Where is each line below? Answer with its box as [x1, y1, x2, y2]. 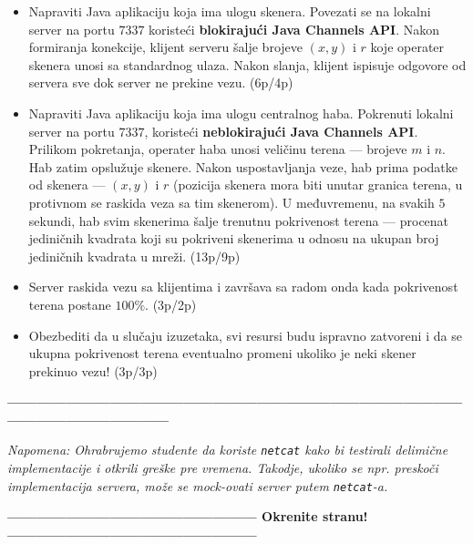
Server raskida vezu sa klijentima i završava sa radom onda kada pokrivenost [28, 277, 458, 296]
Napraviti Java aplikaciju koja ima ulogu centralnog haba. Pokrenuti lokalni [28, 103, 454, 122]
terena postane [28, 294, 111, 313]
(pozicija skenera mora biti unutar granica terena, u [172, 175, 463, 194]
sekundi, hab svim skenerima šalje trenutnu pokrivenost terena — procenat [28, 210, 449, 230]
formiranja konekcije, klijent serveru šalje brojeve [28, 37, 303, 56]
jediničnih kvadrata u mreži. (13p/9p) [28, 246, 241, 265]
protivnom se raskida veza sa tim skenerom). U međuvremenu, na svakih [28, 192, 435, 211]
